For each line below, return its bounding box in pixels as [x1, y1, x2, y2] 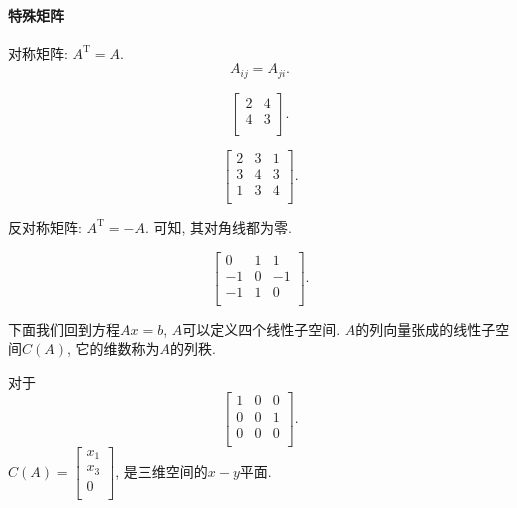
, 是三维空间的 [115, 460, 208, 481]
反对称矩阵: [8, 216, 82, 237]
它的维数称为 [75, 338, 160, 359]
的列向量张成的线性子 [355, 318, 496, 339]
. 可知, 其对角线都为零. [144, 216, 292, 237]
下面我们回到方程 [8, 318, 120, 339]
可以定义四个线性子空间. [182, 318, 341, 339]
